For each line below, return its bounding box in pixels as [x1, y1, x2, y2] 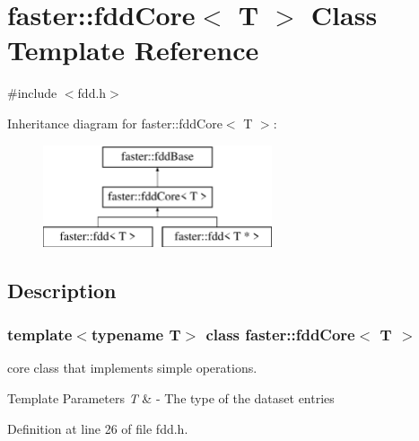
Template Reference [7, 31, 259, 68]
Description [7, 276, 117, 304]
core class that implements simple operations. [7, 358, 258, 377]
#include [7, 84, 57, 102]
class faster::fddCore [205, 323, 355, 346]
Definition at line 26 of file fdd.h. [7, 419, 188, 437]
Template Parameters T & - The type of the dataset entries [7, 389, 335, 408]
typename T [91, 323, 181, 346]
